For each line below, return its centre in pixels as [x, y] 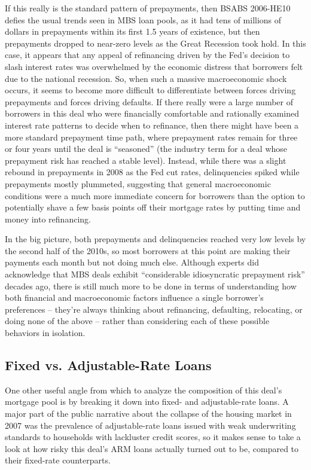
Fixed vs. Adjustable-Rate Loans [108, 365]
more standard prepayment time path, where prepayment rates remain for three [151, 137]
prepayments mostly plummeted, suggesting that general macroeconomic [138, 183]
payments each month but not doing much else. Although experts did [132, 262]
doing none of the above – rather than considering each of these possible [137, 321]
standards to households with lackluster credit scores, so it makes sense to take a [153, 437]
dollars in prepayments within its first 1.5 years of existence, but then [132, 31]
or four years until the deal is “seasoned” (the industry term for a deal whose [146, 149]
